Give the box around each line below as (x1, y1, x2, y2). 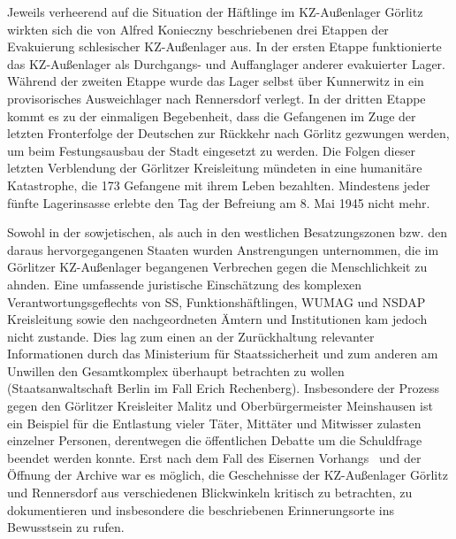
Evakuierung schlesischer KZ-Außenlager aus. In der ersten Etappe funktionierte (7, 37, 442, 56)
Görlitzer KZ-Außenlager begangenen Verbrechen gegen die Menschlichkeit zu (7, 258, 428, 276)
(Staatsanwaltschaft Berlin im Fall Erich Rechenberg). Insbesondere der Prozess (7, 379, 439, 397)
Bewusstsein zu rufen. (7, 518, 125, 536)
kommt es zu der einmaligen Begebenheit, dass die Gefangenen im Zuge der (7, 106, 416, 125)
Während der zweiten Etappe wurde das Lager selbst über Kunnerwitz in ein (7, 72, 424, 90)
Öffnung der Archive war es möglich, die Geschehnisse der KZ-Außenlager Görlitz (7, 466, 448, 484)
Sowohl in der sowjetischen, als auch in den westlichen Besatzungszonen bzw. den (7, 223, 448, 242)
